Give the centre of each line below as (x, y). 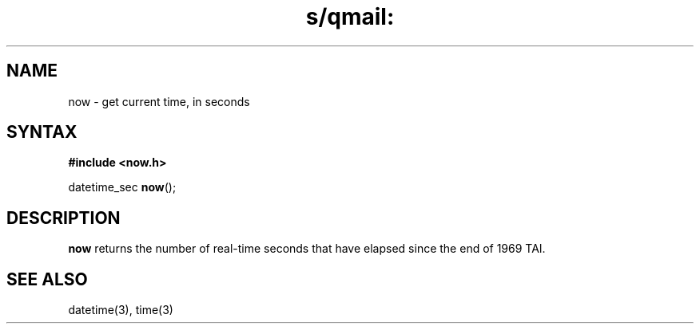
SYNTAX (42, 132)
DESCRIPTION (64, 218)
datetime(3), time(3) (121, 310)
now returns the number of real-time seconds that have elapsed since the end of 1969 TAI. (307, 249)
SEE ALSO (47, 279)
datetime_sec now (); (122, 187)
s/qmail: (350, 17)
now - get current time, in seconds (159, 101)
